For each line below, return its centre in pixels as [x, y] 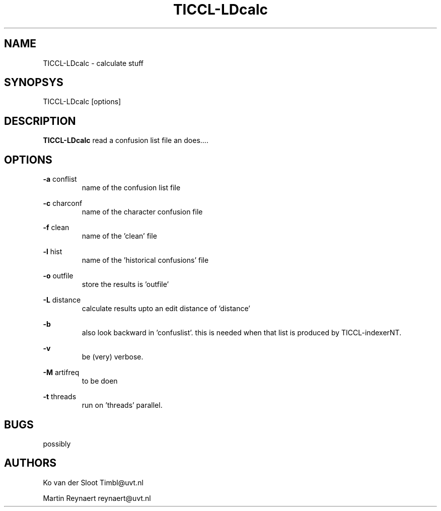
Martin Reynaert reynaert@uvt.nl [97, 498]
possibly [57, 444]
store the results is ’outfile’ [125, 284]
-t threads [60, 397]
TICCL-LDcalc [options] [82, 102]
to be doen [100, 381]
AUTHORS [30, 463]
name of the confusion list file [131, 188]
